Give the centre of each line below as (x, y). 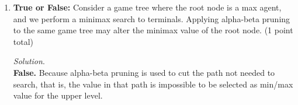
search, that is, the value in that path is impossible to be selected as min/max (153, 84)
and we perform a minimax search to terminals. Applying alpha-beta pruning (152, 18)
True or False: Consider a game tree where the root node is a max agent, (147, 7)
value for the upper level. (58, 95)
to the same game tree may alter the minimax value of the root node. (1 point (153, 30)
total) (23, 41)
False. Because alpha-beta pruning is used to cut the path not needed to (144, 72)
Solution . (29, 61)
